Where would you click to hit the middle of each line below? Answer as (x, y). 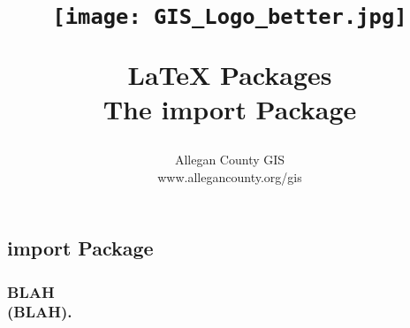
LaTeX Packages (230, 74)
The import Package (230, 108)
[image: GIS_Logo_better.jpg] (230, 17)
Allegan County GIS (230, 160)
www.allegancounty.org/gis (230, 176)
